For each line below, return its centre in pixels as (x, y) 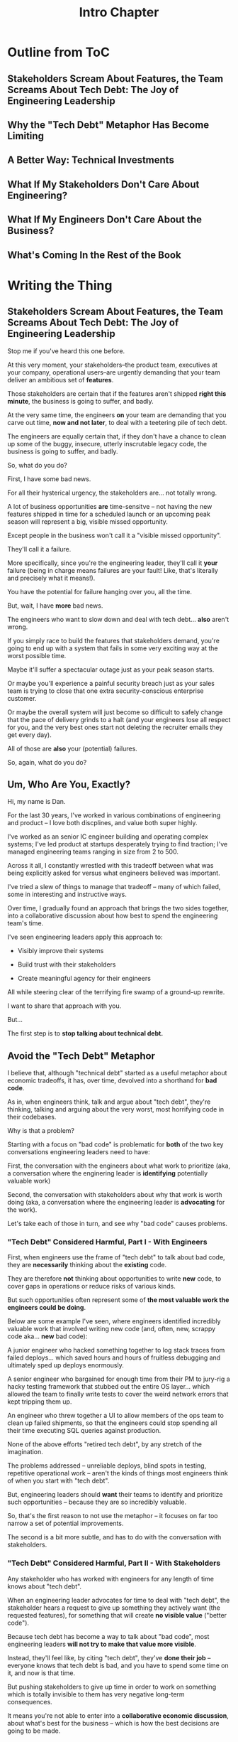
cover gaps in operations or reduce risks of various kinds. (91, 1286)
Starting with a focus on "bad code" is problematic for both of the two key (115, 1144)
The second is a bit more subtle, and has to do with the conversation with (114, 1537)
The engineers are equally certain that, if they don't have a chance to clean (117, 436)
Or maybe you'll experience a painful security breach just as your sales (111, 683)
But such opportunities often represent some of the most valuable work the (118, 1300)
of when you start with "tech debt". (58, 1481)
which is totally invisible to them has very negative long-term (96, 1694)
